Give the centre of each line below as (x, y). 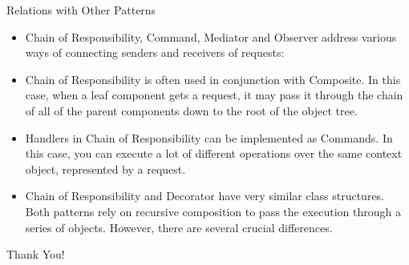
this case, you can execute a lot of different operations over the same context (214, 153)
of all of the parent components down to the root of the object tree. (191, 110)
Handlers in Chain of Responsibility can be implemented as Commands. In (209, 137)
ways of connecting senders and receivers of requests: (155, 52)
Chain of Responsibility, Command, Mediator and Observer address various (211, 36)
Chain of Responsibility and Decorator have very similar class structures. (205, 196)
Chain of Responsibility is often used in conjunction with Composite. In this (213, 79)
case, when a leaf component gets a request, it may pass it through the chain (214, 95)
